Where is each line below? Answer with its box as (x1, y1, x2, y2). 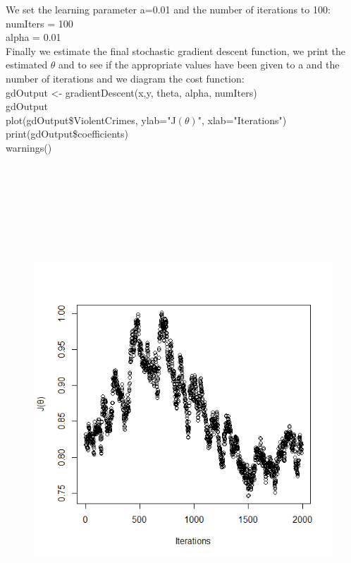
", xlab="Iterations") (197, 112, 287, 127)
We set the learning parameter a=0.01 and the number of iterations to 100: (6, 2, 331, 16)
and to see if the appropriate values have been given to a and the (58, 57, 340, 72)
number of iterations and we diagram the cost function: (6, 71, 245, 85)
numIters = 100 (6, 16, 73, 30)
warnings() (6, 140, 52, 155)
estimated (6, 57, 48, 72)
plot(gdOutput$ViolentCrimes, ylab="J (6, 112, 176, 127)
